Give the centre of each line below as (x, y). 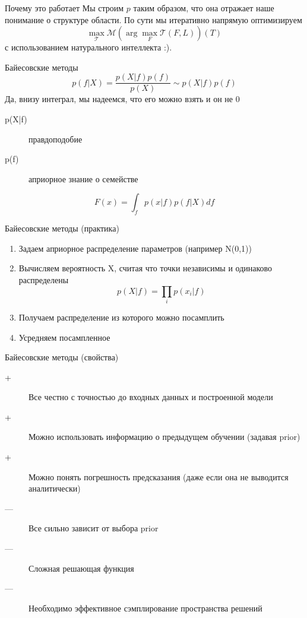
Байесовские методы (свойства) (62, 357)
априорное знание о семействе (83, 178)
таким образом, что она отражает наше (204, 8)
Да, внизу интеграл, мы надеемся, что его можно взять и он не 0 (122, 99)
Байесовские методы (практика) (62, 228)
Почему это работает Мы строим (64, 8)
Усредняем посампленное (64, 337)
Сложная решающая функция (81, 568)
